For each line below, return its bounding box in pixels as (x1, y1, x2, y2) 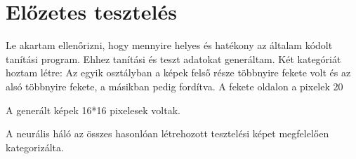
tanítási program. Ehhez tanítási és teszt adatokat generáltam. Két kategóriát (6, 51, 341, 66)
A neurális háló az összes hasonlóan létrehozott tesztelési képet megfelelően (6, 126, 329, 141)
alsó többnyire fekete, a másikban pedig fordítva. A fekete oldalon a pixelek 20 (6, 78, 343, 93)
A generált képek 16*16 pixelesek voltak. (6, 102, 180, 117)
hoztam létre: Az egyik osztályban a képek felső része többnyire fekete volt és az (6, 65, 351, 80)
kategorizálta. (6, 139, 64, 154)
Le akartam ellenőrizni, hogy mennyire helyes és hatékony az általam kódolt (6, 38, 333, 53)
